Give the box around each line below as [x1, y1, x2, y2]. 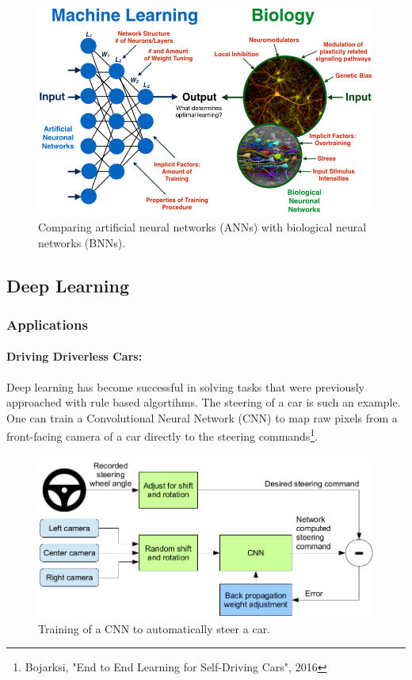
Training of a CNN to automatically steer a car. [38, 620, 271, 636]
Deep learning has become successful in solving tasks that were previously [6, 378, 365, 395]
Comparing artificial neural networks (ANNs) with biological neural [38, 219, 367, 235]
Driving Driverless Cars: [6, 348, 143, 365]
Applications [6, 314, 88, 334]
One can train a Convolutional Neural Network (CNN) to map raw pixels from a [6, 409, 398, 426]
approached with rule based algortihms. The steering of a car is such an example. [6, 394, 401, 411]
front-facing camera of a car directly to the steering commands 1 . [6, 426, 319, 445]
